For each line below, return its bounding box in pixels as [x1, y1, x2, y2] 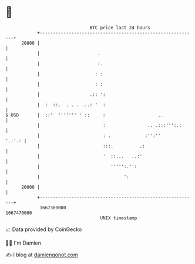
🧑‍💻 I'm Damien [5, 239, 42, 246]
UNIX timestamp [100, 215, 137, 221]
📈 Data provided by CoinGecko [5, 226, 82, 233]
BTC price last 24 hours [89, 25, 150, 31]
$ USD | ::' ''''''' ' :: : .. [5, 112, 164, 118]
